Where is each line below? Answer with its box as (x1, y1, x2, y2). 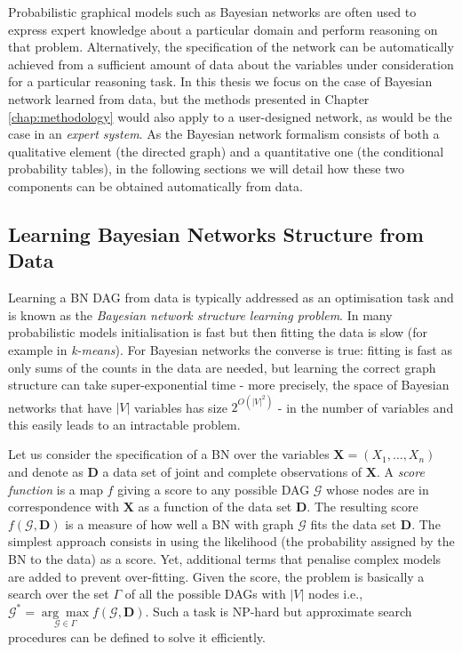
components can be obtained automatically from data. (8, 176, 303, 195)
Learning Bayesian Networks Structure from (8, 220, 424, 247)
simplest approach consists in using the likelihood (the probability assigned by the (8, 532, 455, 551)
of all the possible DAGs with (124, 584, 286, 603)
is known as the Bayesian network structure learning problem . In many (8, 305, 393, 324)
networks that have (8, 398, 112, 416)
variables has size (134, 398, 227, 416)
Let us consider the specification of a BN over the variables (8, 445, 330, 463)
